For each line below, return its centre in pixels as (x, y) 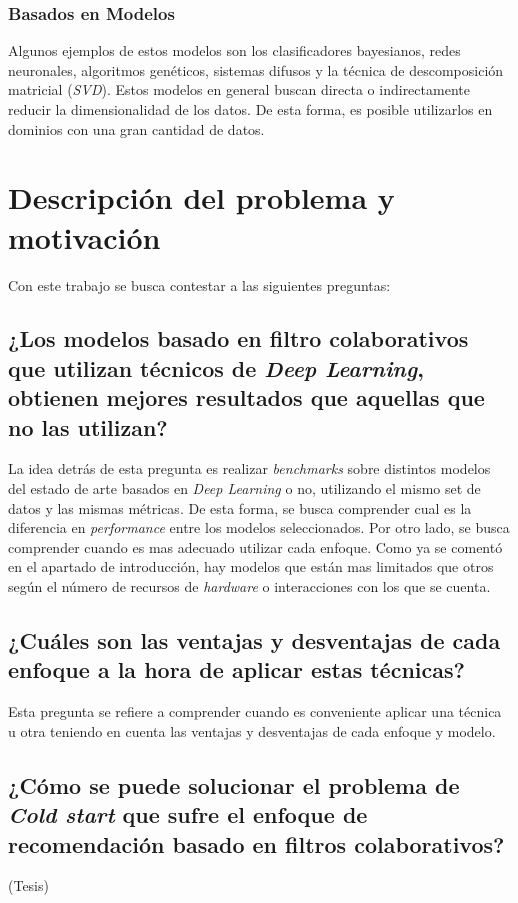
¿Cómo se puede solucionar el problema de (234, 784)
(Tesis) (28, 885)
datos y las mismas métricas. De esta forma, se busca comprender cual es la (240, 507)
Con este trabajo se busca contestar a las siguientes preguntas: (199, 284)
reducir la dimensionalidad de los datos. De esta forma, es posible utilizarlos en (250, 109)
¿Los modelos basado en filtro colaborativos (238, 338)
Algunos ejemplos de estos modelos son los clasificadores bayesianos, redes (234, 50)
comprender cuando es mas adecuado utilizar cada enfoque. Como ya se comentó (255, 546)
